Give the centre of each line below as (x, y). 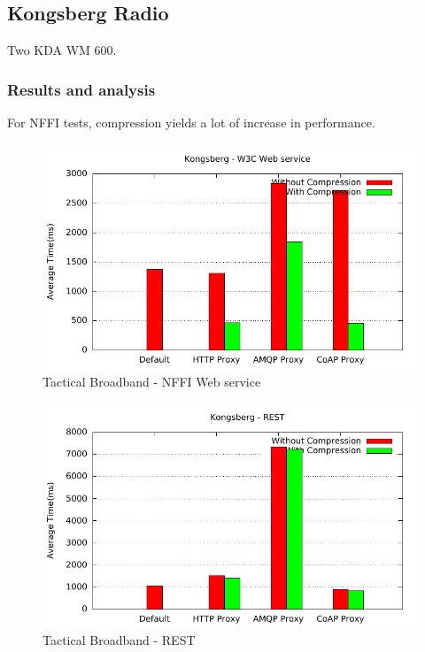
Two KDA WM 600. (62, 50)
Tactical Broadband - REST (119, 640)
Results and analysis (81, 89)
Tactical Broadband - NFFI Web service (152, 381)
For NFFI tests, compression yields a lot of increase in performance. (191, 123)
